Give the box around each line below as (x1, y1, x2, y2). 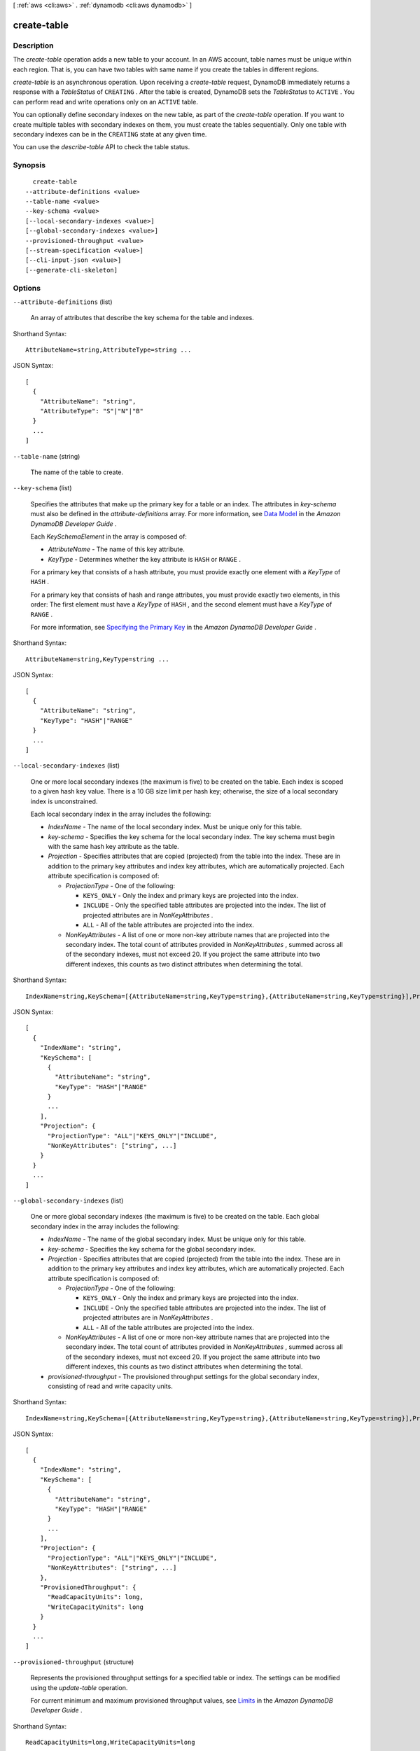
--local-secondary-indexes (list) (13, 761, 120, 770)
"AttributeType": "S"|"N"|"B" (39, 407, 143, 415)
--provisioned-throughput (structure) (13, 1657, 134, 1666)
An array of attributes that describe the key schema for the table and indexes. (30, 314, 255, 322)
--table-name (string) (13, 452, 80, 460)
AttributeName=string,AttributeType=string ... (25, 346, 192, 354)
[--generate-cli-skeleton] (25, 266, 118, 274)
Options (13, 283, 41, 293)
